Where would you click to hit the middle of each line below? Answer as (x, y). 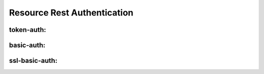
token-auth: (28, 30)
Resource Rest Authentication (71, 13)
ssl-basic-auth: (33, 61)
